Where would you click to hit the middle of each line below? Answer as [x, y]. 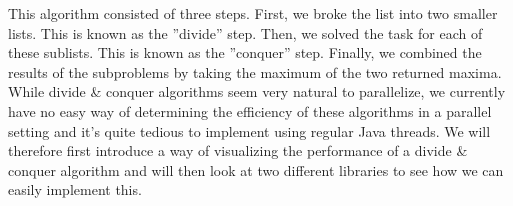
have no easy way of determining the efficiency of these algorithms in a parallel [250, 110]
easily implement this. [75, 189]
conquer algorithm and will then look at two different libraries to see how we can [256, 169]
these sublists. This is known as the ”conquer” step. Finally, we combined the [245, 52]
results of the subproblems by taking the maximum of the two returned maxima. [255, 71]
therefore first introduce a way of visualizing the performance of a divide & [238, 150]
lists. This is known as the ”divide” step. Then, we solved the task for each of [245, 32]
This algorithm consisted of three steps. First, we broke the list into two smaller [253, 13]
